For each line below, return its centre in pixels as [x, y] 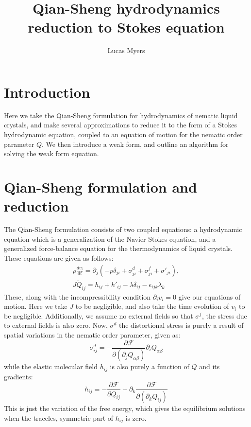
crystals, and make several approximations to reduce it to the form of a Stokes [121, 125]
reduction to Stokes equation [126, 27]
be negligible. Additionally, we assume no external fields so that [99, 315]
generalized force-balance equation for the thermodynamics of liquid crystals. [118, 248]
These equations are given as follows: [59, 258]
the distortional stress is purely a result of [181, 325]
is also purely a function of [150, 366]
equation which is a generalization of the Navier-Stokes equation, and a [110, 239]
